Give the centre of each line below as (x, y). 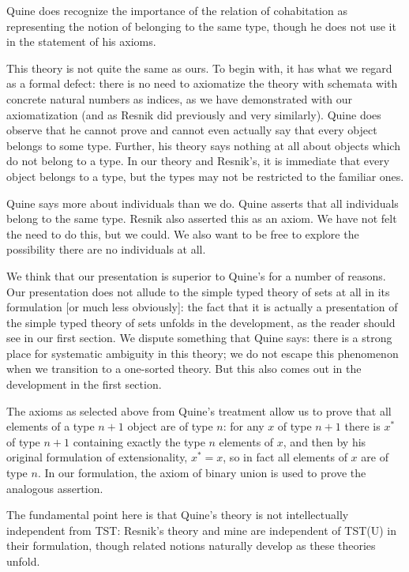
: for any (244, 426)
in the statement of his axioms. (81, 41)
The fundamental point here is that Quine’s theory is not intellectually (178, 515)
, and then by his (325, 441)
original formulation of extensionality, (97, 457)
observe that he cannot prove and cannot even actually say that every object (192, 130)
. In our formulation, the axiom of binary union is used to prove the (202, 473)
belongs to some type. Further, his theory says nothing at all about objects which (203, 145)
